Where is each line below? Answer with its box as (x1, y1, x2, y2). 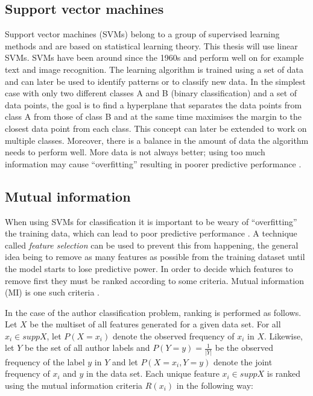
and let (112, 355, 138, 368)
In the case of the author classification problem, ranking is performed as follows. (5, 306, 302, 318)
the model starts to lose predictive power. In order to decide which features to (5, 262, 293, 274)
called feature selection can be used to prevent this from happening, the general (5, 238, 299, 251)
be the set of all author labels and (25, 341, 150, 354)
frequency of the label (5, 355, 85, 368)
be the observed (215, 341, 273, 354)
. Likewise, (264, 329, 303, 342)
